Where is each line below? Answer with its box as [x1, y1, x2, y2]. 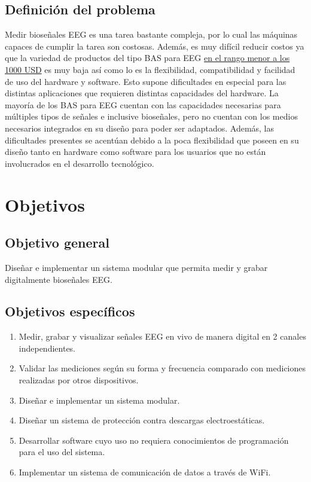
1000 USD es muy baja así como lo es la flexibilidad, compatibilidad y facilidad [5, 63, 295, 75]
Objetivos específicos [5, 302, 135, 321]
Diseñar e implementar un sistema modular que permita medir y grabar [5, 261, 268, 273]
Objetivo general [5, 233, 109, 252]
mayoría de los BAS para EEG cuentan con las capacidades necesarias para [5, 98, 281, 111]
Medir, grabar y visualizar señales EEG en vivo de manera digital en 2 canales [19, 330, 306, 343]
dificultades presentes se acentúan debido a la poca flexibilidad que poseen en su [5, 133, 299, 146]
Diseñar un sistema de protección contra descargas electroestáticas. [19, 414, 265, 426]
